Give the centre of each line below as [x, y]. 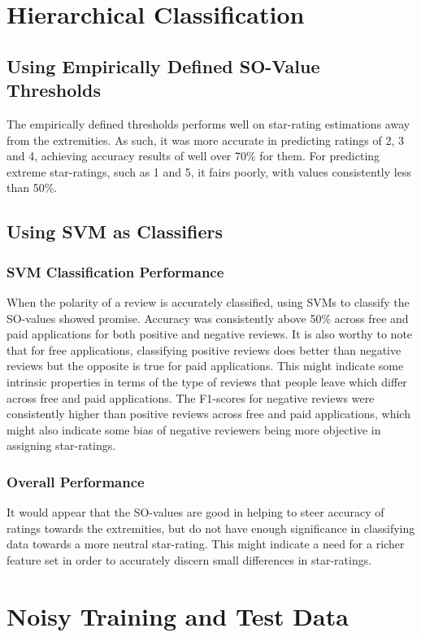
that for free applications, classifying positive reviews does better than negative [204, 349]
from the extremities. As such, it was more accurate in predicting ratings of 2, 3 [206, 140]
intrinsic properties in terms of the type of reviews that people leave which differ [207, 381]
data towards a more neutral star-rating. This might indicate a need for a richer [206, 544]
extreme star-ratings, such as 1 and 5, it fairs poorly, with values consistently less [209, 171]
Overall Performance [76, 481]
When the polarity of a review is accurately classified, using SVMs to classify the [208, 301]
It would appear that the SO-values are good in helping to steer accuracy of [195, 512]
